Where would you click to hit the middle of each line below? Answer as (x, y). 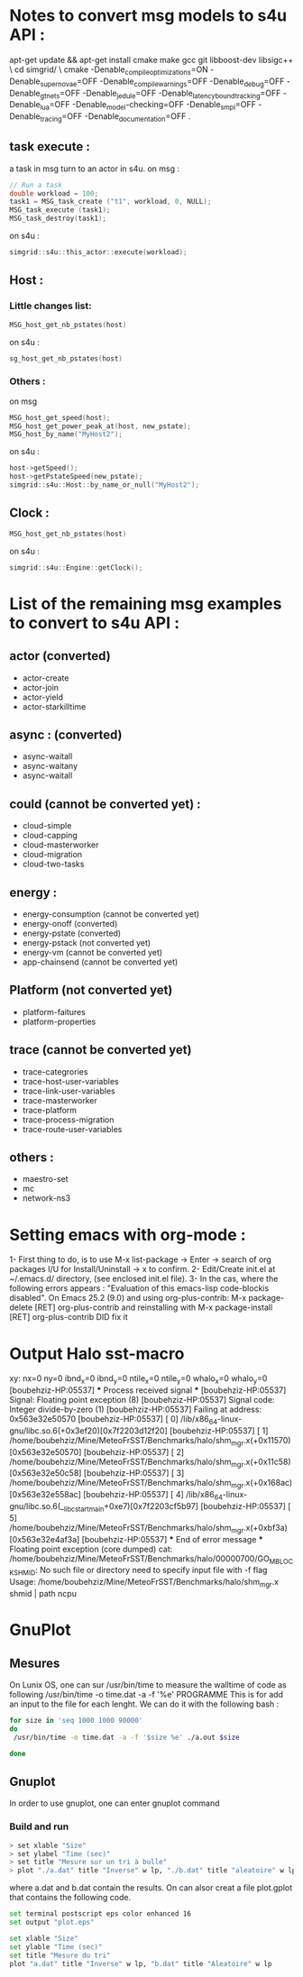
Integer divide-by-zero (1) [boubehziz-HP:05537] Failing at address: (136, 1410)
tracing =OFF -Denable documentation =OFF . (115, 117)
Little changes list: (50, 306)
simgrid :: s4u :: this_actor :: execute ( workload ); (98, 252)
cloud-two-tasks (53, 864)
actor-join (41, 687)
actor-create (46, 678)
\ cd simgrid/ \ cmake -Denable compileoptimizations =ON (109, 70)
